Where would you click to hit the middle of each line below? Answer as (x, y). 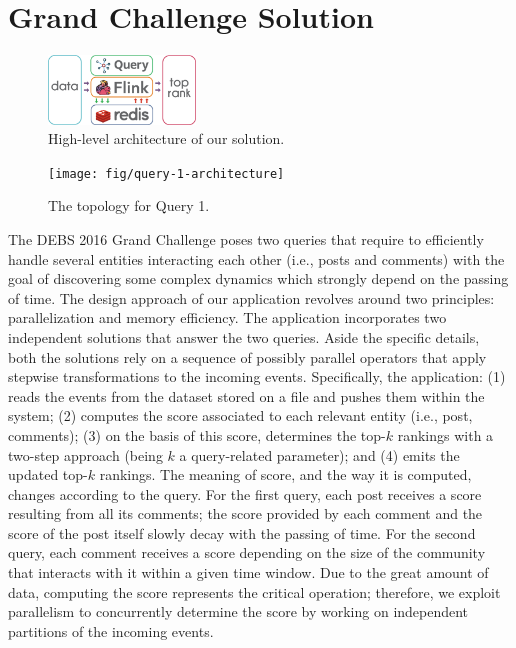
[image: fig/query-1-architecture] (166, 173)
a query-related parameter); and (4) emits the (319, 454)
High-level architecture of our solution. (166, 138)
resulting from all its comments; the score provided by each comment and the (245, 513)
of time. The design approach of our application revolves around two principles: (251, 297)
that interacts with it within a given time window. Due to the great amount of (248, 572)
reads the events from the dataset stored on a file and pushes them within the (246, 395)
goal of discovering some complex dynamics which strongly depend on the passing (258, 278)
